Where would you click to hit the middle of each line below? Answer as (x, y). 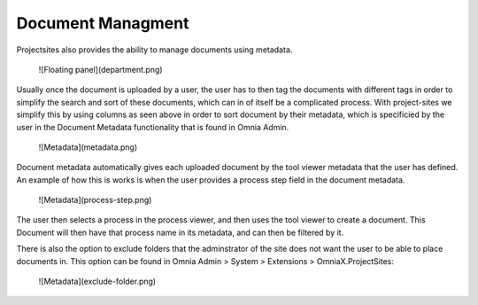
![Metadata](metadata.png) (88, 147)
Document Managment (103, 23)
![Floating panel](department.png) (100, 69)
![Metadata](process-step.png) (95, 200)
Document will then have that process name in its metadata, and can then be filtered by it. (180, 232)
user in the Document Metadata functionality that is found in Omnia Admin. (153, 127)
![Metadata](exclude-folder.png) (97, 282)
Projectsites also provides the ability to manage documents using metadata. (154, 50)
